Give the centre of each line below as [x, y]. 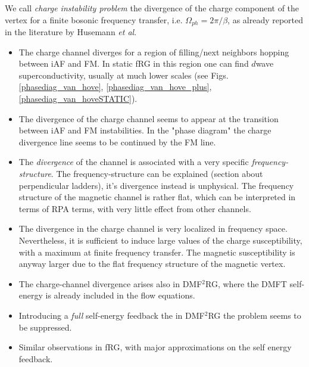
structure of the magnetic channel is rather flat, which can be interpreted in [157, 197]
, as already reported [266, 19]
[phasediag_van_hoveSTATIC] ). [78, 99]
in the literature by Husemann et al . [71, 32]
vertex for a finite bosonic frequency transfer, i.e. [94, 19]
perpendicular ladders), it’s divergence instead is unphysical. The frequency [156, 185]
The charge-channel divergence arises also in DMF [110, 283]
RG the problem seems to [255, 315]
